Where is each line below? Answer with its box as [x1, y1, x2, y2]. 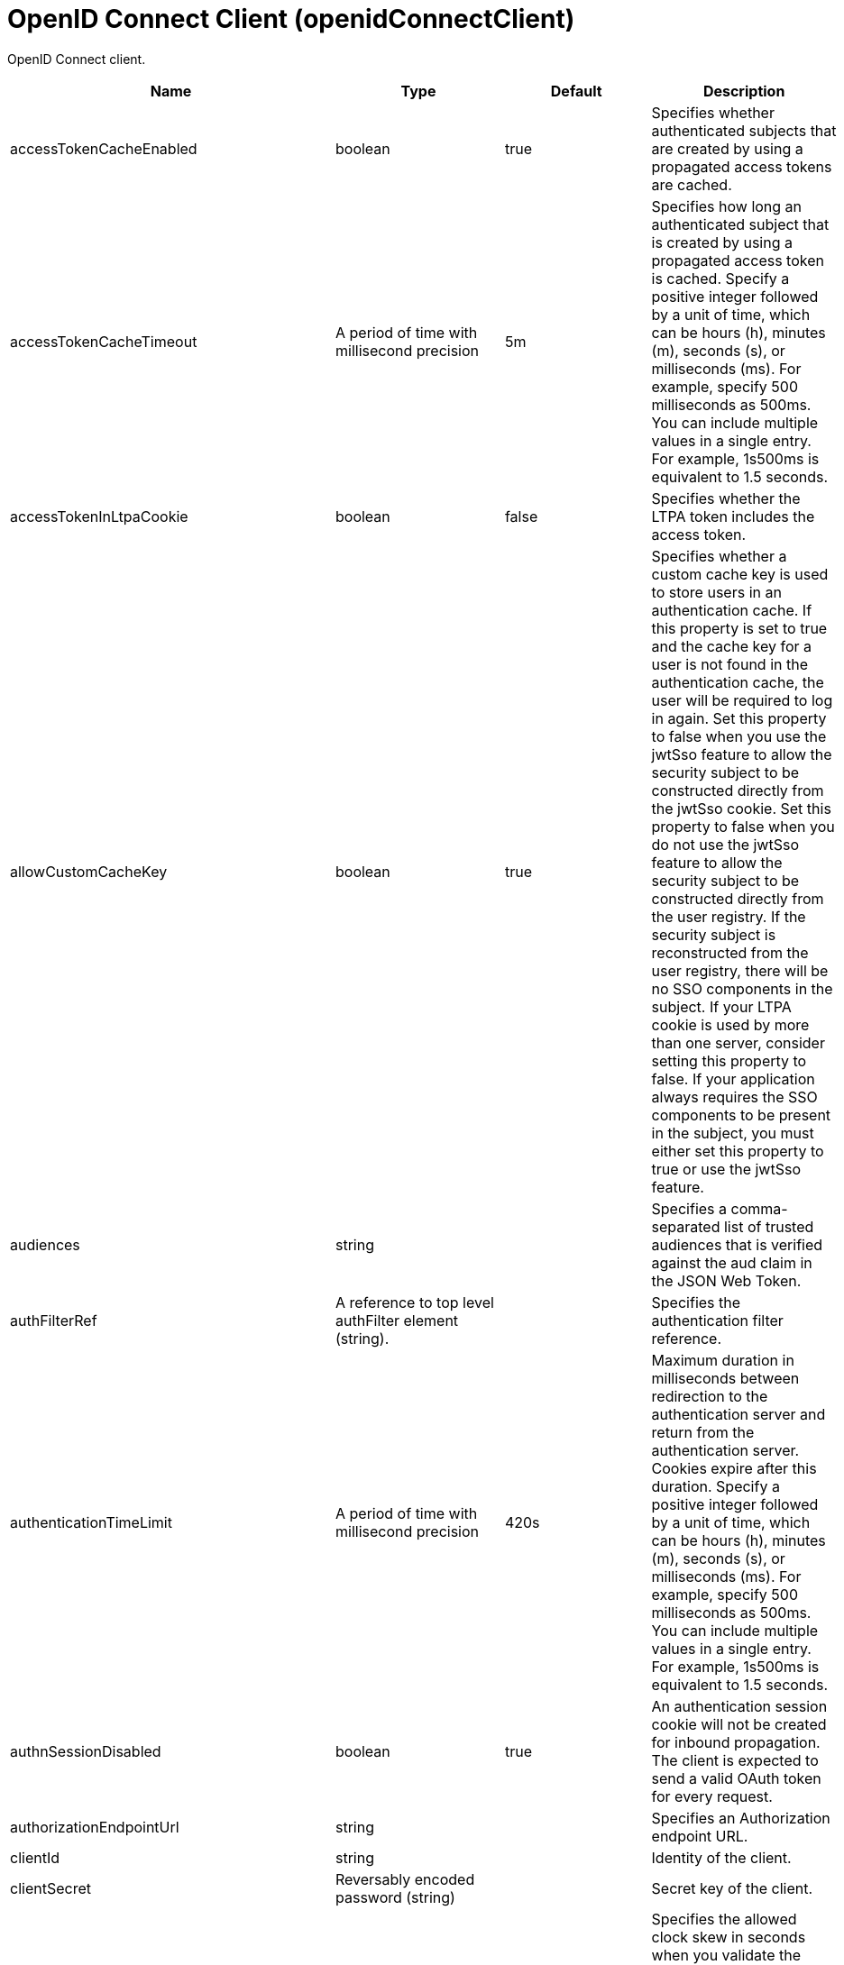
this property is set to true [651, 618, 828, 637]
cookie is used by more [651, 1015, 810, 1034]
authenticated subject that [651, 215, 830, 233]
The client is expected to [651, 1750, 819, 1769]
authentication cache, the [651, 672, 824, 691]
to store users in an [651, 582, 782, 601]
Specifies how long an [651, 196, 803, 215]
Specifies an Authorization [651, 1808, 830, 1827]
